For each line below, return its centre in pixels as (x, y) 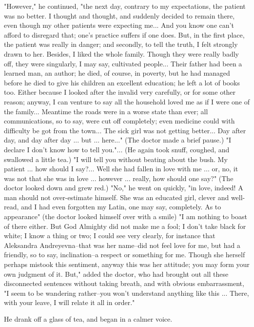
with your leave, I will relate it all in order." (69, 302)
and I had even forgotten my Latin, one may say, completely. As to (121, 207)
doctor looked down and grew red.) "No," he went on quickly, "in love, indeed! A (124, 188)
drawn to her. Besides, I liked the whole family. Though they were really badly (121, 53)
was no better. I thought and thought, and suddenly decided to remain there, (119, 15)
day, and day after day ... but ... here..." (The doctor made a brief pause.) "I (118, 140)
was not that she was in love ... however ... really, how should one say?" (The (119, 178)
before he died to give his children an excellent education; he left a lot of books (122, 82)
